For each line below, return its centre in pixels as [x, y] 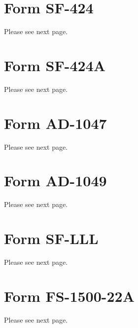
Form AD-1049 [55, 181]
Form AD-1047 [55, 123]
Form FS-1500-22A [69, 296]
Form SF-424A [55, 65]
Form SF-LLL [51, 238]
